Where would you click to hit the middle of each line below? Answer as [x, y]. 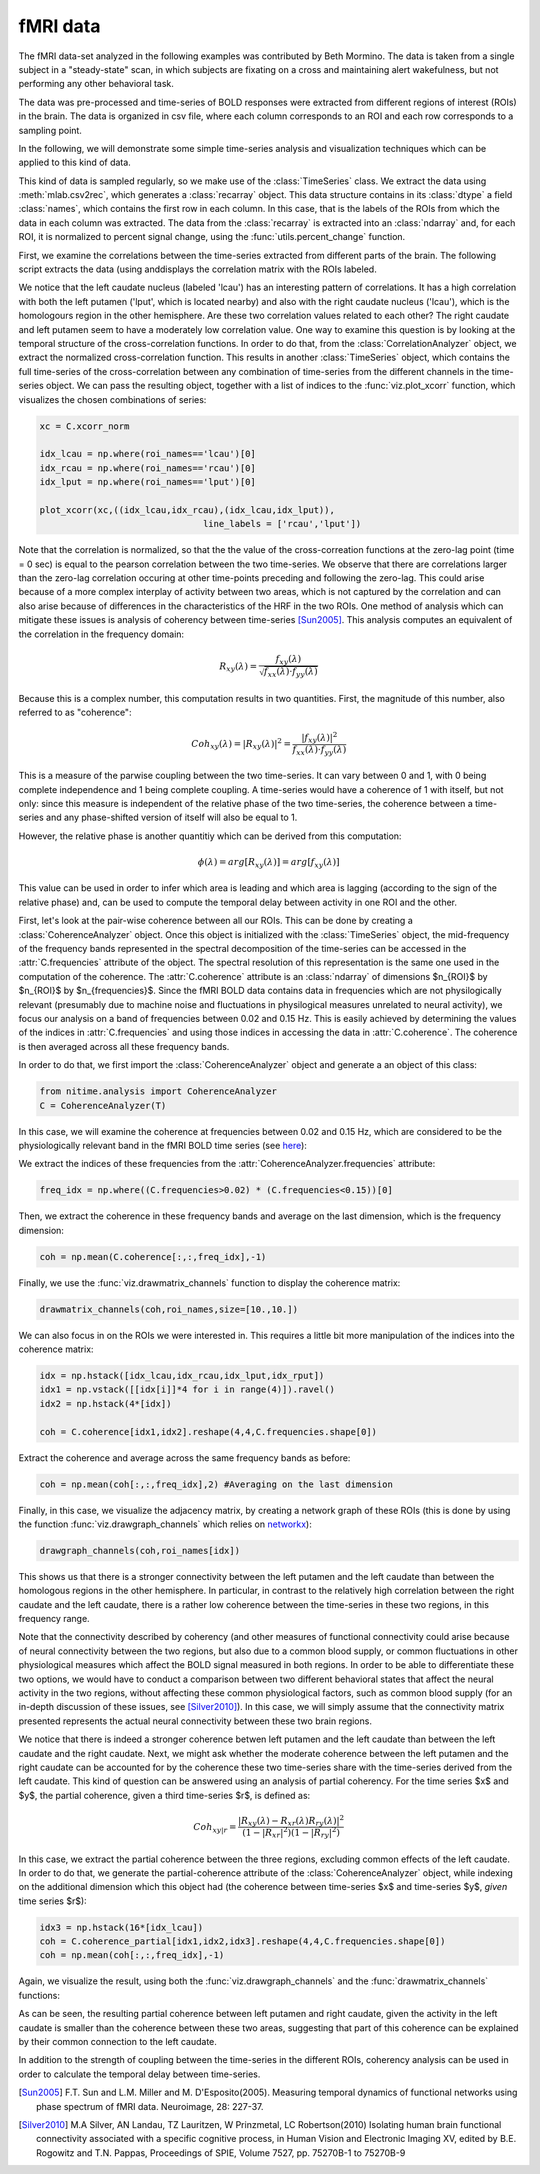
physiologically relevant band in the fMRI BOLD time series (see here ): [162, 1145]
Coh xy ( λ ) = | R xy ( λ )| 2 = [241, 744]
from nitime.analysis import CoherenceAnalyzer [158, 1091]
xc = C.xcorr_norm [84, 426]
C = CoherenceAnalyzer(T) [103, 1105]
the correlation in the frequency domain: [101, 634]
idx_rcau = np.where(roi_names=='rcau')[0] [148, 468]
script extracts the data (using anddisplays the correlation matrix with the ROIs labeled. [197, 269]
